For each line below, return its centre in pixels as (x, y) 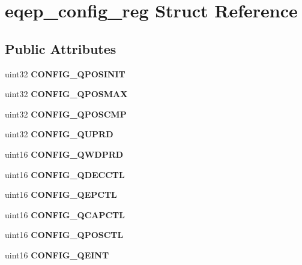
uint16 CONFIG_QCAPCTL (65, 214)
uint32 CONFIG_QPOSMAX (66, 94)
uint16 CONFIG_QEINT (57, 255)
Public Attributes (61, 48)
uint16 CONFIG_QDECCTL (65, 174)
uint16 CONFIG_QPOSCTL (64, 235)
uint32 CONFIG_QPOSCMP (66, 114)
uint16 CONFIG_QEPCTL (61, 195)
